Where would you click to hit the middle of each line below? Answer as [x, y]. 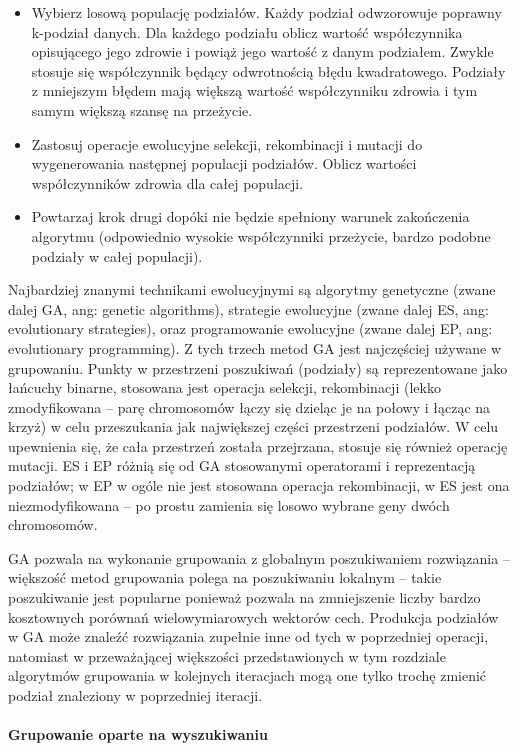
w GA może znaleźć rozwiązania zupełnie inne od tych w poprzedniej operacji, [248, 636]
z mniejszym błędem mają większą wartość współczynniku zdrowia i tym [254, 90]
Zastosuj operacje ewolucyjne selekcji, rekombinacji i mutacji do [227, 143]
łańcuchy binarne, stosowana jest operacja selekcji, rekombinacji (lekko [224, 387]
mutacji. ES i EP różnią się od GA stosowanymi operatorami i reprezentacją [242, 465]
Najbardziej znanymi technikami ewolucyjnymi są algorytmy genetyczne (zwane [252, 289]
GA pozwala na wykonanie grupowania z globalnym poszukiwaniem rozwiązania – [259, 557]
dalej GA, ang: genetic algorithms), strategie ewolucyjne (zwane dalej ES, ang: [248, 308]
